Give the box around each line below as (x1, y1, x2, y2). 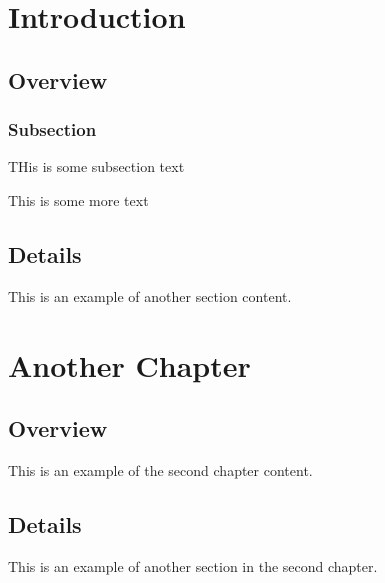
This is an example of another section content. (8, 285, 292, 306)
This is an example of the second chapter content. (8, 459, 313, 480)
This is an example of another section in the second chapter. (8, 555, 378, 576)
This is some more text (8, 189, 149, 210)
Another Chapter (8, 344, 251, 385)
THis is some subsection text (8, 156, 185, 177)
